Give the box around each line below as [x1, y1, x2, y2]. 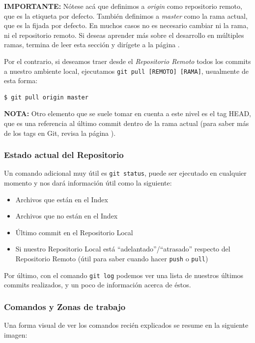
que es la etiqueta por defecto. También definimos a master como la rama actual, [4, 10, 248, 21]
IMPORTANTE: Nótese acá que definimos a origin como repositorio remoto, [4, 1, 242, 11]
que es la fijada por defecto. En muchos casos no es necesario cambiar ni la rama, [4, 20, 249, 31]
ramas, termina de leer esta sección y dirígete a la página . [4, 39, 180, 50]
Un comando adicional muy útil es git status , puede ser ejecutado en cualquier [4, 168, 247, 178]
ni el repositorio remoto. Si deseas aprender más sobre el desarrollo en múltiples [4, 30, 244, 40]
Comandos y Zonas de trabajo [4, 300, 126, 312]
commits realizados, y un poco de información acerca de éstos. [4, 280, 191, 290]
